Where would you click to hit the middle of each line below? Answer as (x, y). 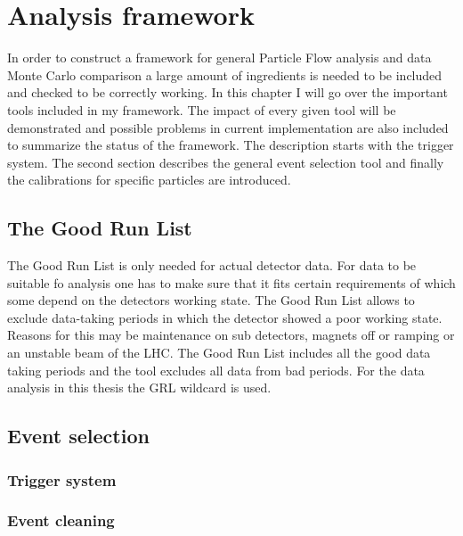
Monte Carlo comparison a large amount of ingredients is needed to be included (225, 74)
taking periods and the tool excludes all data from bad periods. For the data (216, 370)
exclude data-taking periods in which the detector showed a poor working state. (225, 317)
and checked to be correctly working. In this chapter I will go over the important (227, 92)
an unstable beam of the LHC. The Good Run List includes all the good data (219, 353)
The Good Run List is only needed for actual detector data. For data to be (212, 265)
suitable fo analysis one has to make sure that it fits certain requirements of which (231, 282)
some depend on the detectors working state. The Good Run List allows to (211, 300)
